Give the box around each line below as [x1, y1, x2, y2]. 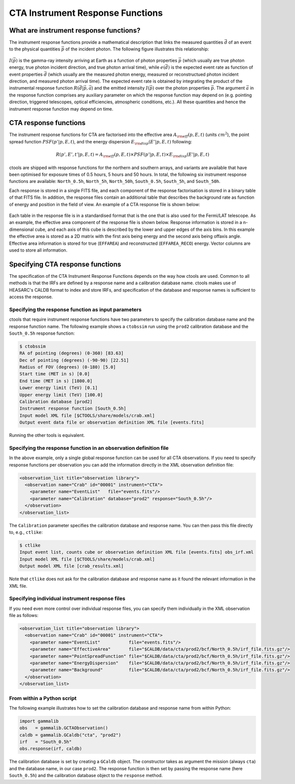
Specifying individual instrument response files [9, 595, 126, 602]
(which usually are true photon [183, 57, 245, 63]
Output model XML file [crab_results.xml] [19, 564, 124, 569]
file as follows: [9, 612, 39, 618]
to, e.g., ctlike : [9, 529, 43, 535]
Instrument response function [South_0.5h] [19, 406, 127, 411]
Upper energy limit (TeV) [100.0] [19, 392, 103, 397]
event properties [9, 71, 43, 77]
